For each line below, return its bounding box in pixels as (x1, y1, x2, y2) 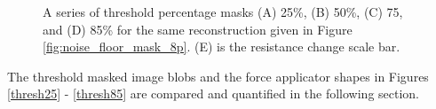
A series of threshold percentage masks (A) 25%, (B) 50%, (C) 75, (43, 3, 403, 20)
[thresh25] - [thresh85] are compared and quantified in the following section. (7, 84, 420, 103)
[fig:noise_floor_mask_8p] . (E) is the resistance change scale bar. (43, 37, 400, 56)
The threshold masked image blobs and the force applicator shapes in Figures (7, 66, 429, 85)
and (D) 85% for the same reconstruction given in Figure (43, 19, 353, 38)
